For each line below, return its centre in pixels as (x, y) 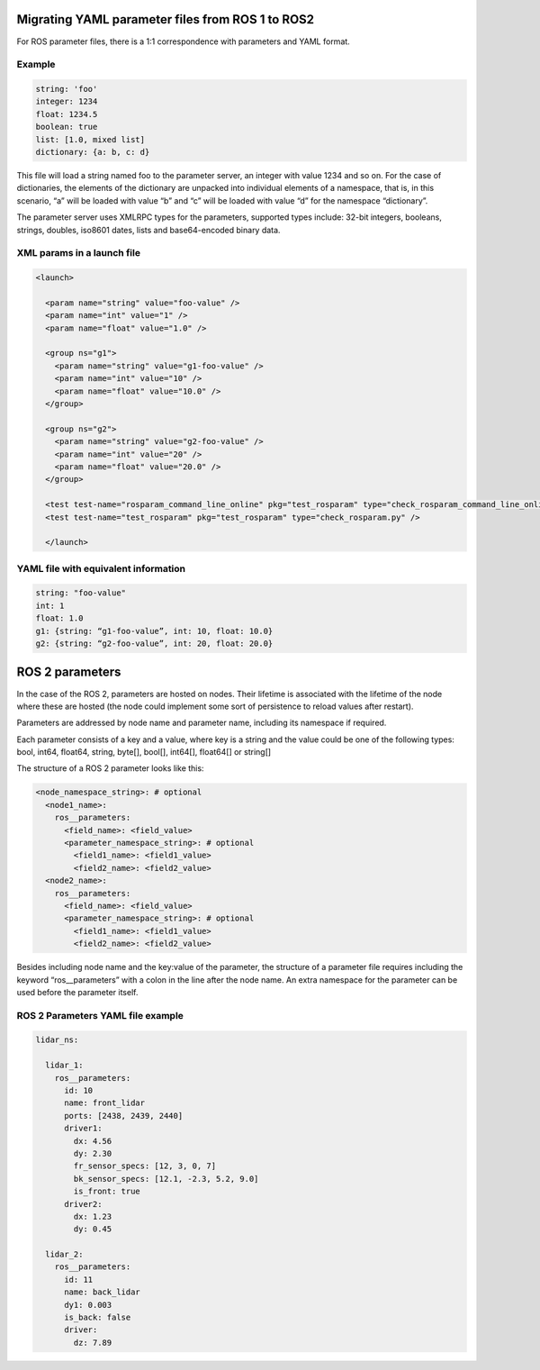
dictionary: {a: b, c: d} (93, 152)
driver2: (83, 1204)
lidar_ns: (57, 1040)
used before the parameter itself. (77, 992)
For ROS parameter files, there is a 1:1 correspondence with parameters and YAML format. (183, 41)
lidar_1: (64, 1066)
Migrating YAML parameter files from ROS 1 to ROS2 (166, 19)
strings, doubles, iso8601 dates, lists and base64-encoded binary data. (148, 230)
